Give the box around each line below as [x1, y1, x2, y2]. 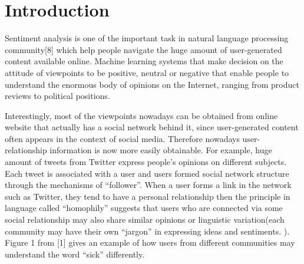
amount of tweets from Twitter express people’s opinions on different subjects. [5, 156, 287, 168]
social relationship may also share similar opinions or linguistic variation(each [5, 213, 285, 226]
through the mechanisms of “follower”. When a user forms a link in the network [5, 179, 292, 191]
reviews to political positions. [5, 90, 110, 102]
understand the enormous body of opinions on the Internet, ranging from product [5, 78, 299, 90]
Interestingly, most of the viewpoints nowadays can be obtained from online [5, 109, 278, 121]
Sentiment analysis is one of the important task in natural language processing [5, 32, 289, 44]
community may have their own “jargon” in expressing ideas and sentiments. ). [5, 225, 290, 237]
